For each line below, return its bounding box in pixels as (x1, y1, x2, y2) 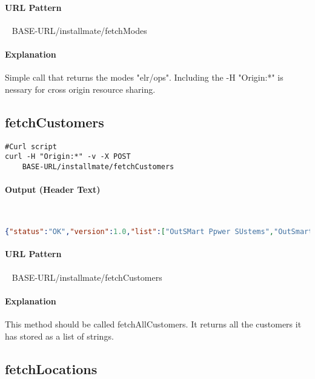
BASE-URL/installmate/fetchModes (12, 24, 147, 36)
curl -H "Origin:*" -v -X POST (5, 152, 131, 161)
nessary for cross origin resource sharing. (5, 82, 156, 95)
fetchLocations (5, 359, 98, 378)
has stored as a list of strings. (5, 329, 114, 342)
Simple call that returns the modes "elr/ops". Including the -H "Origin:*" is (5, 71, 283, 84)
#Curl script (5, 142, 57, 151)
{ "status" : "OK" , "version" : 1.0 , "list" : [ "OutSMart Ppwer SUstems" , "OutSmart (5, 227, 313, 236)
